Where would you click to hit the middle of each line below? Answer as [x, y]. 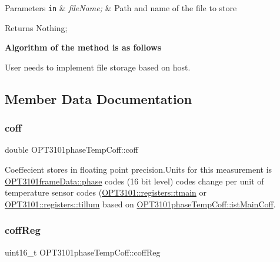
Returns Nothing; [36, 27]
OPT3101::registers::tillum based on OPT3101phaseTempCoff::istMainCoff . [140, 204]
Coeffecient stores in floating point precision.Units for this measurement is [139, 169]
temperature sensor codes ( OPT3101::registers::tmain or [106, 192]
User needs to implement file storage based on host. [98, 67]
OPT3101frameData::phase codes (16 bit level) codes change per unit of [134, 181]
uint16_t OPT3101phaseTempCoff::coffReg [83, 252]
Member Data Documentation [99, 98]
